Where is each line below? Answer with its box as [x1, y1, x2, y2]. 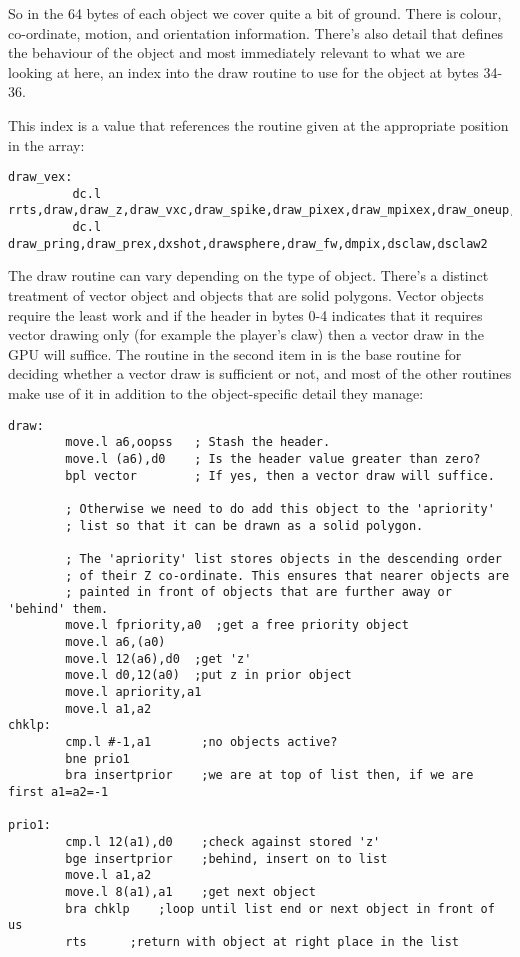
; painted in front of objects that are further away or [65, 585, 452, 600]
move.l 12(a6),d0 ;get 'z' [65, 651, 252, 666]
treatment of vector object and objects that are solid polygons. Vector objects [8, 285, 484, 306]
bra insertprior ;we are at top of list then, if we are [65, 768, 474, 783]
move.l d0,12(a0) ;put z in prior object [65, 668, 352, 683]
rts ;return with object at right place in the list [65, 934, 460, 949]
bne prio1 [65, 751, 130, 766]
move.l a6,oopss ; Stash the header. [65, 435, 331, 450]
